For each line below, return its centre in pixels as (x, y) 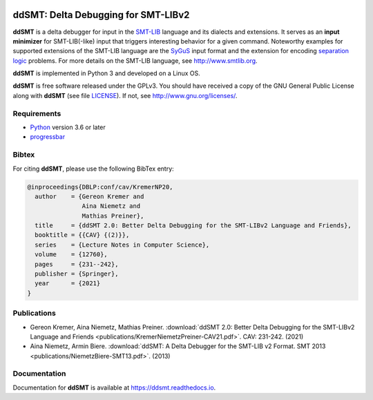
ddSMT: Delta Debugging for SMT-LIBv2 (101, 15)
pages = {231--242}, (77, 264)
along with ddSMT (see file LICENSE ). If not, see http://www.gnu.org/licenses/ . (125, 95)
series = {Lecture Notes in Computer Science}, (122, 245)
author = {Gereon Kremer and (89, 196)
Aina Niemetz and (111, 206)
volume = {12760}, (71, 255)
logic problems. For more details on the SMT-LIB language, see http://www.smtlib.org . (135, 60)
